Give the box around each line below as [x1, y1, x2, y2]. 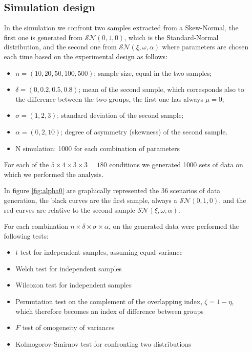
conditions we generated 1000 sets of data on [109, 159, 243, 170]
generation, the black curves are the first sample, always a [4, 195, 177, 205]
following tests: [4, 230, 49, 241]
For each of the [4, 159, 49, 170]
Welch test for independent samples [15, 263, 122, 273]
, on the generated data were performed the [108, 221, 239, 231]
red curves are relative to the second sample [4, 204, 135, 215]
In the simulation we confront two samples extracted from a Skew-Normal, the [4, 22, 239, 33]
